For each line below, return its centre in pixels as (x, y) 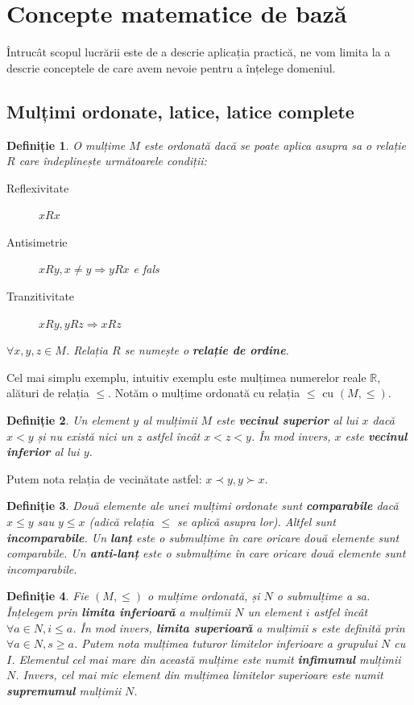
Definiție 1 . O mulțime (66, 145)
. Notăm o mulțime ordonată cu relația (204, 393)
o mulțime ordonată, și (204, 596)
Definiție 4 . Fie (48, 596)
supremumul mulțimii (64, 690)
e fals (146, 269)
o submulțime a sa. (323, 596)
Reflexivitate (38, 187)
